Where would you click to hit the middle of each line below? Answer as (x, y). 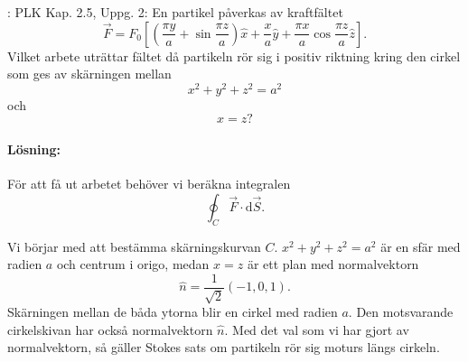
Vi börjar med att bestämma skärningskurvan (134, 246)
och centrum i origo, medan (133, 264)
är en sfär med (421, 246)
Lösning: (34, 149)
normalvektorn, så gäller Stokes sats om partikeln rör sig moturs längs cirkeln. (224, 347)
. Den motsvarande (401, 312)
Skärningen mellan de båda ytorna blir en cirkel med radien (173, 312)
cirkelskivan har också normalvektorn (110, 329)
